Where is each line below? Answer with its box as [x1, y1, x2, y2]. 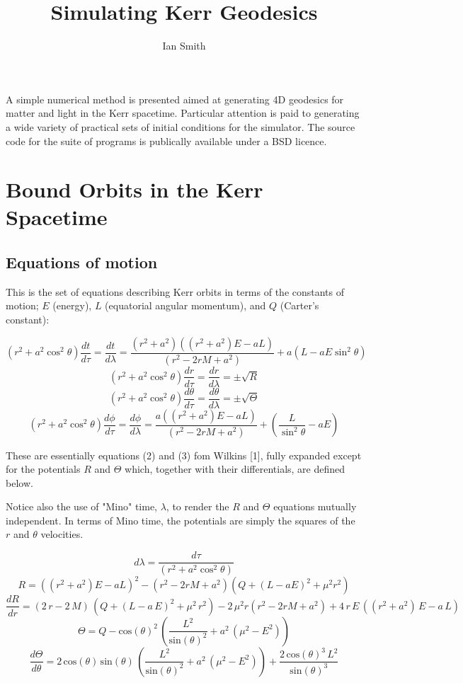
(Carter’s [280, 298, 319, 313]
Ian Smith [162, 38, 206, 53]
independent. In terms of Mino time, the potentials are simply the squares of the [6, 512, 355, 527]
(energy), [52, 298, 92, 313]
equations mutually [273, 499, 357, 514]
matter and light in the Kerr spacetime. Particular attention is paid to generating [6, 105, 360, 120]
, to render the [166, 499, 229, 514]
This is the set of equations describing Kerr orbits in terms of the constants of [6, 284, 345, 299]
